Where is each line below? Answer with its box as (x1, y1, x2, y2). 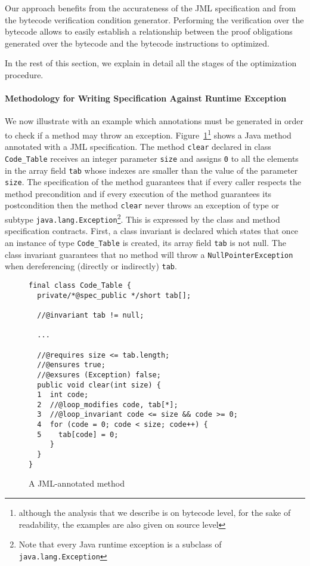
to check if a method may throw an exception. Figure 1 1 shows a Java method (5, 127, 292, 141)
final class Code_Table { (29, 281, 131, 290)
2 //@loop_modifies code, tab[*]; (37, 400, 178, 409)
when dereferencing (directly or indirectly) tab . (5, 260, 177, 272)
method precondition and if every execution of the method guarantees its (5, 187, 272, 199)
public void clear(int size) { (37, 380, 161, 389)
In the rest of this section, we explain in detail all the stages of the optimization (5, 57, 297, 69)
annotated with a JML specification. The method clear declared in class (5, 140, 271, 153)
